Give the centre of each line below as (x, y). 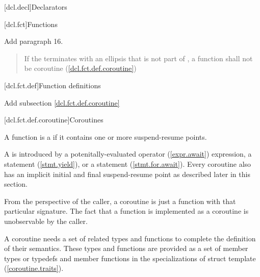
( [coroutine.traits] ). (34, 268)
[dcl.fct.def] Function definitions (53, 85)
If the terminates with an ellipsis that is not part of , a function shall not (138, 58)
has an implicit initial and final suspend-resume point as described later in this (127, 174)
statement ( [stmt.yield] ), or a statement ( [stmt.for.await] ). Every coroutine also (128, 163)
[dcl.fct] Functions (31, 24)
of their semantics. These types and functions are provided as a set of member (126, 248)
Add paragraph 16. (34, 41)
